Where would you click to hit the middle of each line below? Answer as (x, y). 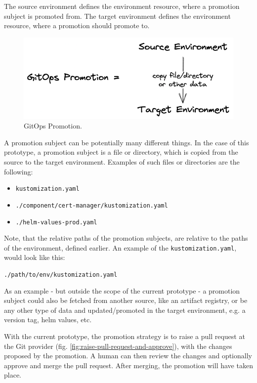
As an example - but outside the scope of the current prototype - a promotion (122, 290)
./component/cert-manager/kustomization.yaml (92, 205)
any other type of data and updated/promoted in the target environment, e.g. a (125, 310)
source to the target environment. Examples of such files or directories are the (122, 162)
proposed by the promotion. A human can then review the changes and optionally (128, 356)
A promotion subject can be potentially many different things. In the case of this (127, 142)
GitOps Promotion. (53, 126)
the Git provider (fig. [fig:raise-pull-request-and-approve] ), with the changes (118, 346)
